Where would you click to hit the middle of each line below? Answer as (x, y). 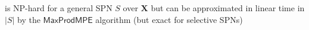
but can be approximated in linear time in (228, 8)
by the (29, 19)
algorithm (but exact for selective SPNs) (169, 19)
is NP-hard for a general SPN (59, 8)
